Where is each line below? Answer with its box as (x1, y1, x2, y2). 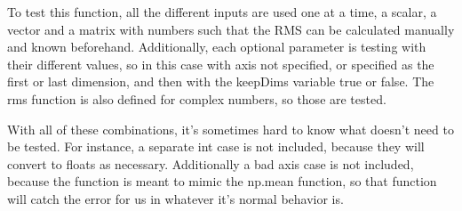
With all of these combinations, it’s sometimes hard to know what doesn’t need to (7, 119, 454, 138)
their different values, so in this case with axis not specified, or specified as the (7, 54, 434, 73)
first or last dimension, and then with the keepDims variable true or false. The (7, 72, 434, 91)
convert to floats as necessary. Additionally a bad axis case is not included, (7, 154, 414, 173)
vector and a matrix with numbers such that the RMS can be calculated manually (7, 20, 455, 38)
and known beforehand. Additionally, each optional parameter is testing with (7, 37, 426, 56)
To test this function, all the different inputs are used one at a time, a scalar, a (7, 3, 437, 20)
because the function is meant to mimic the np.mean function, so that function (7, 172, 437, 191)
